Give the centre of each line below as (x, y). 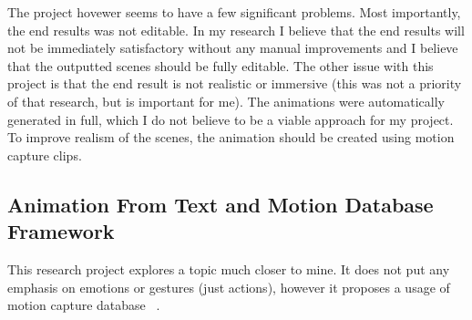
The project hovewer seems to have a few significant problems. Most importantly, (234, 12)
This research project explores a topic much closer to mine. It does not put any (229, 268)
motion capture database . (84, 305)
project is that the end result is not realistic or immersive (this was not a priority (235, 83)
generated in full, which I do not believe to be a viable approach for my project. (231, 119)
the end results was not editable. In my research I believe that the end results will (236, 30)
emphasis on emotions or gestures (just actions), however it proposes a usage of (229, 287)
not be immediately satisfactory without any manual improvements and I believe (233, 48)
